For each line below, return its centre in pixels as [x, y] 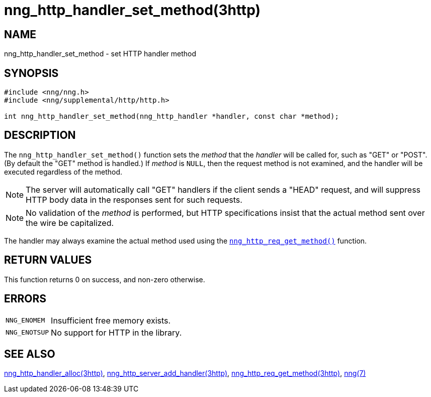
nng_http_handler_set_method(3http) [132, 10]
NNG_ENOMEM [25, 321]
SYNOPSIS [31, 73]
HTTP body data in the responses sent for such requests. [134, 200]
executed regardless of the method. [63, 172]
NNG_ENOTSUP [27, 333]
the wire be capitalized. [70, 223]
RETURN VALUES [48, 260]
